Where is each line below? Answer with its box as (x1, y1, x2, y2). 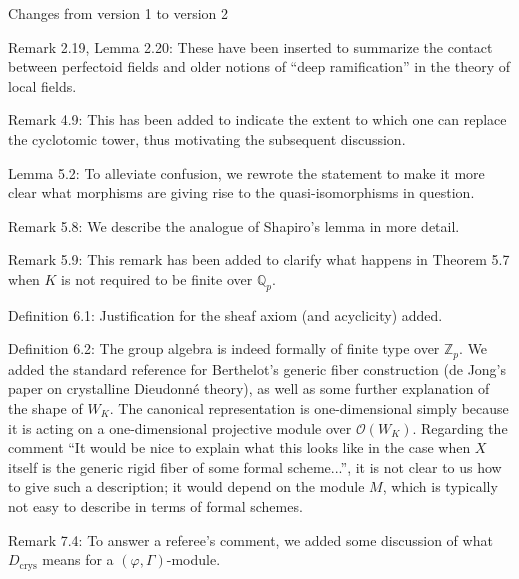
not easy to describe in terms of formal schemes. (8, 495, 303, 516)
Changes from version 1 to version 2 (8, 3, 229, 23)
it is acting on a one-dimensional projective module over (8, 417, 352, 438)
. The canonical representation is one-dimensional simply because (109, 397, 509, 418)
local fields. (8, 75, 77, 96)
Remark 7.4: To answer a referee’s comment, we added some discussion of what (8, 529, 493, 550)
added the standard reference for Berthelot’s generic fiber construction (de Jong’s (8, 358, 507, 379)
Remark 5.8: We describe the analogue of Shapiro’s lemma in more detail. (8, 215, 460, 236)
